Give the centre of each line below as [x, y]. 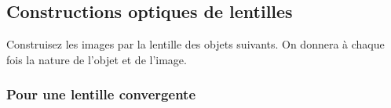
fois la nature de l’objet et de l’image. [97, 59]
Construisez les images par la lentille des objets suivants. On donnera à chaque [195, 44]
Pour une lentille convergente [101, 94]
